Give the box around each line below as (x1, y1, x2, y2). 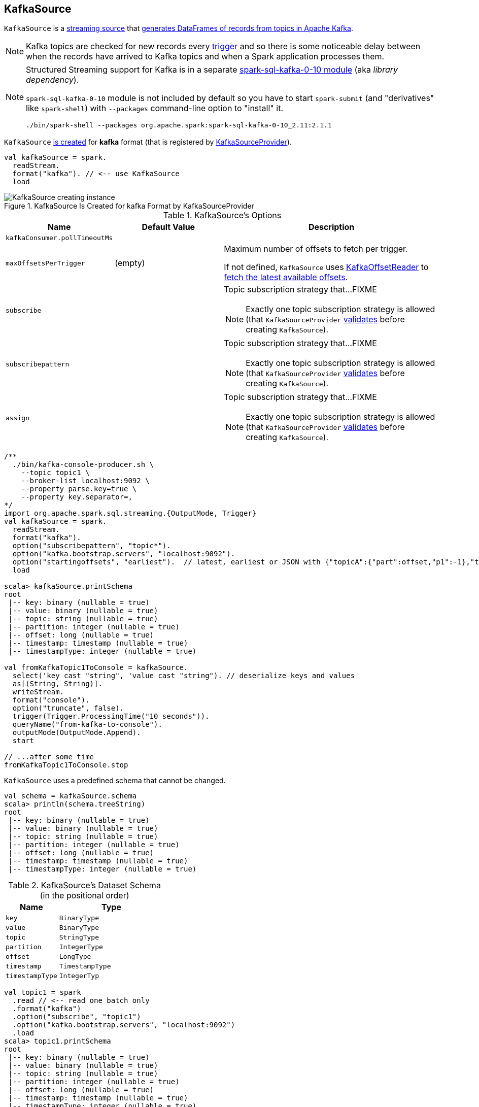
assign (6, 414, 29, 422)
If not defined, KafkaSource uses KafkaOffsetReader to (224, 262, 429, 273)
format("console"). (12, 696, 90, 705)
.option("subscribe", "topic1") (12, 1013, 141, 1021)
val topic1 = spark (4, 988, 81, 997)
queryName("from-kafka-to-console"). (12, 720, 162, 729)
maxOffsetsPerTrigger (6, 259, 85, 267)
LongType (59, 953, 91, 961)
